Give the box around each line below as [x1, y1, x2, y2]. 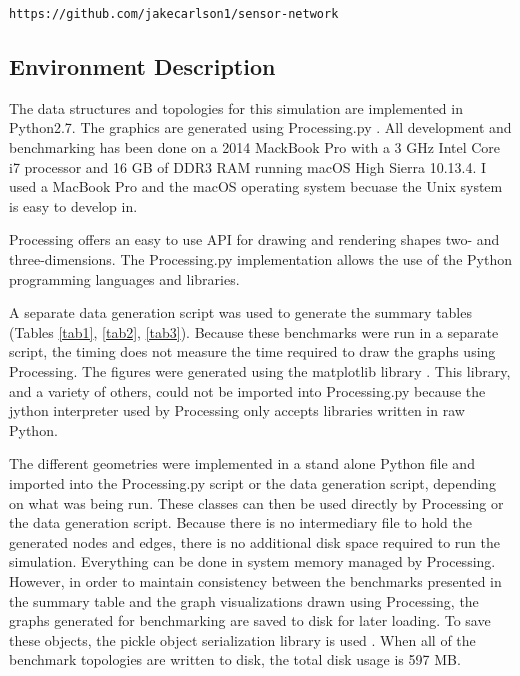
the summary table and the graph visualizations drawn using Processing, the [9, 590, 479, 611]
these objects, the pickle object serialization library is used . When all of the [9, 629, 476, 650]
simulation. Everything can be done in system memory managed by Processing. [9, 551, 496, 572]
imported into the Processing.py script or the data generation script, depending [9, 472, 496, 493]
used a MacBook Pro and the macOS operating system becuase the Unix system [9, 176, 503, 197]
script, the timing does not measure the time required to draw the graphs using [9, 341, 496, 362]
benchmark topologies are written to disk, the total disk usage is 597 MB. [9, 649, 461, 670]
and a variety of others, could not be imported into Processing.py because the [9, 380, 486, 401]
